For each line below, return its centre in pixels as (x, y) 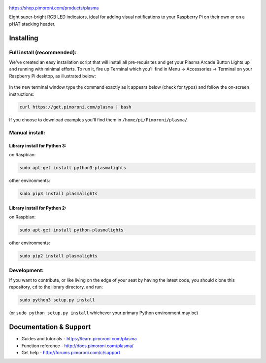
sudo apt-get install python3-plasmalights (73, 168)
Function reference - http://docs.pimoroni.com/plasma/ (78, 346)
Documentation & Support (50, 327)
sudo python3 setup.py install (57, 300)
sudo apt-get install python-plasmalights (71, 230)
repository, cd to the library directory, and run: (56, 287)
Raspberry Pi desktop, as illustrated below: (52, 76)
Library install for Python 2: (38, 208)
